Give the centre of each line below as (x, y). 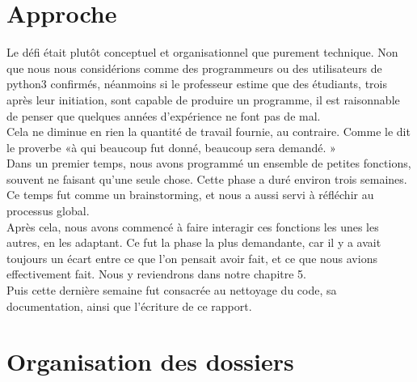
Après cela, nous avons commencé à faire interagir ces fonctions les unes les (193, 226)
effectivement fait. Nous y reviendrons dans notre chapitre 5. (156, 274)
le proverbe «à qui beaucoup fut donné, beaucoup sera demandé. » (171, 147)
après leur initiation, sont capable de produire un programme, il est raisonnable (203, 99)
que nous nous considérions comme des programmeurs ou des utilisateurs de (194, 68)
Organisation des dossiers (150, 361)
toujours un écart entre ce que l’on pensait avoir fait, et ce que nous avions (192, 258)
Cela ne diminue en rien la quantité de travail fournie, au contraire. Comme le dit (208, 132)
